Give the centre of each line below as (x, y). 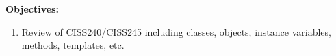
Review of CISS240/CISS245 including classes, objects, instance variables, (176, 31)
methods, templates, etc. (73, 45)
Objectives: (32, 9)
